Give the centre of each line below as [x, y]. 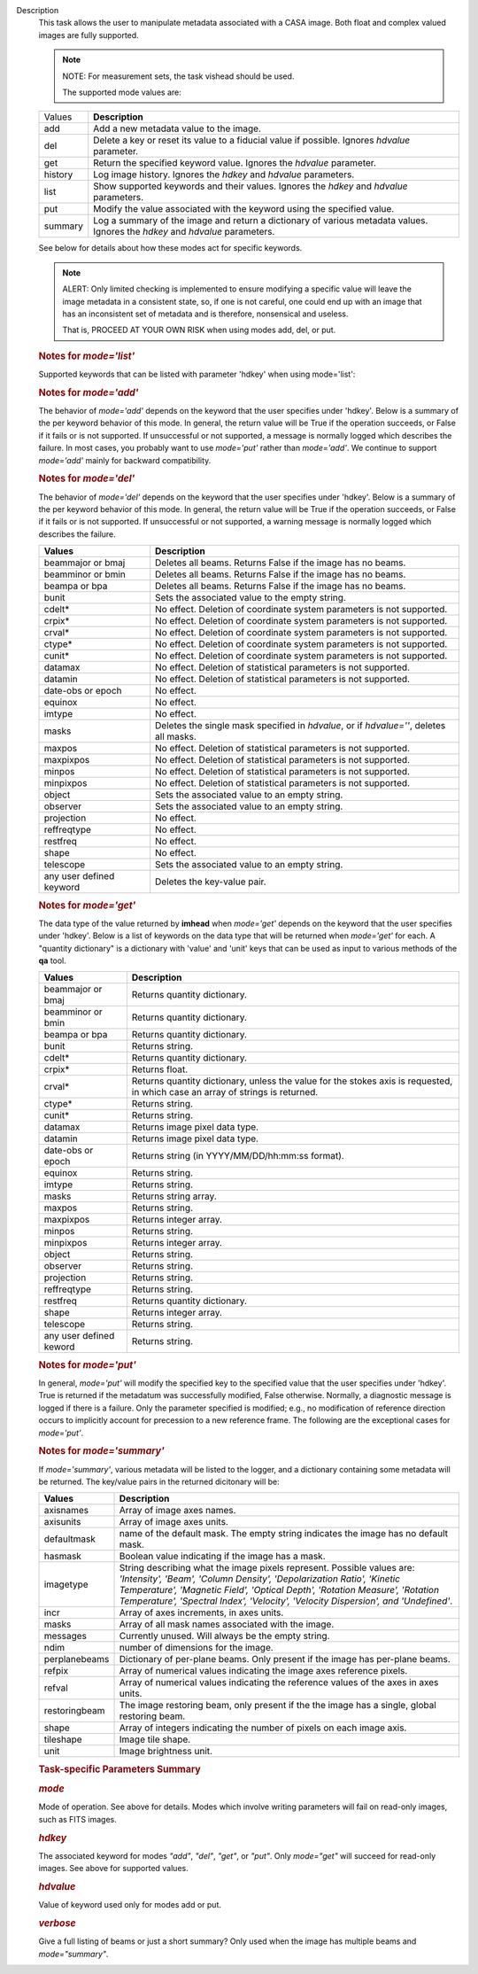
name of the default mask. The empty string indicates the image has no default [284, 1534]
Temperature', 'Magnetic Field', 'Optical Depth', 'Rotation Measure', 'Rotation [279, 1590]
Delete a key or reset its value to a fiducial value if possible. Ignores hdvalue [252, 140]
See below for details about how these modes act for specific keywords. [170, 248]
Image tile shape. [155, 1739]
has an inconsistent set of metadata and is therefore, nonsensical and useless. [205, 314]
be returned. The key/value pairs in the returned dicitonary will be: [159, 1482]
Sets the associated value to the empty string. [251, 598]
